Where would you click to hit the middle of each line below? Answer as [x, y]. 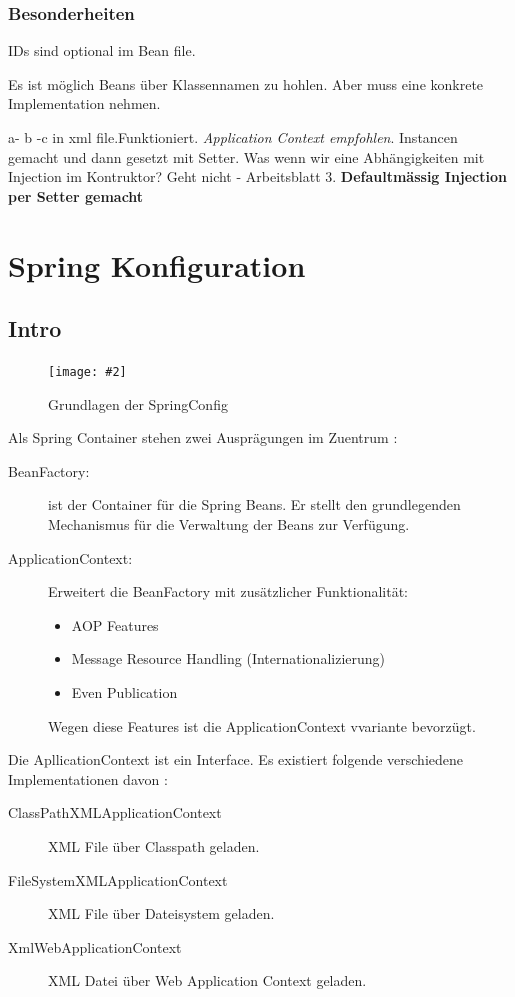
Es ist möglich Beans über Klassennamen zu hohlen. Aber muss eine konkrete [246, 83]
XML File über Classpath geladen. [154, 845]
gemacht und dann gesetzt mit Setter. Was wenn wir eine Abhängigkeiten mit [246, 156]
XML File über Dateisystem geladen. [161, 913]
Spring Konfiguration [157, 264]
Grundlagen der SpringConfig [138, 403]
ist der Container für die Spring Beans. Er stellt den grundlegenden [254, 504]
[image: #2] [87, 371]
